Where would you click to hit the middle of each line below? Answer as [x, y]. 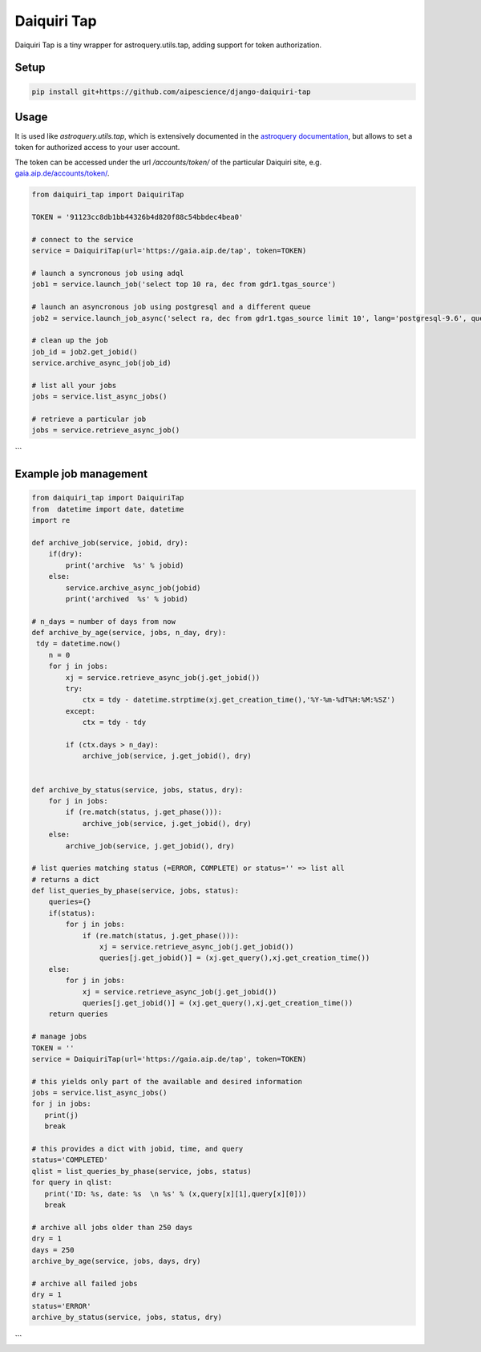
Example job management [81, 474]
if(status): [72, 913]
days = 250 [53, 1250]
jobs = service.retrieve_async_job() [106, 430]
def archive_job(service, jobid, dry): [110, 542]
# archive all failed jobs [85, 1283]
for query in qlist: [72, 1182]
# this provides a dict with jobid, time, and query [137, 1149]
